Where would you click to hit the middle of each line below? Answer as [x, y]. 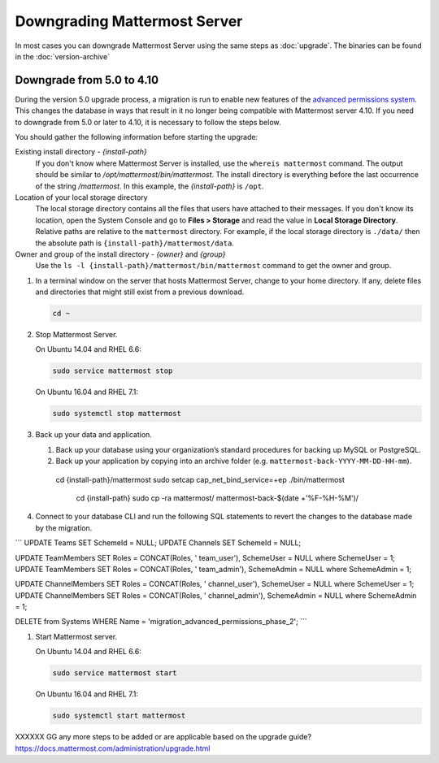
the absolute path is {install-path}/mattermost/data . [135, 243]
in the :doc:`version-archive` [62, 56]
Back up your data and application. [93, 435]
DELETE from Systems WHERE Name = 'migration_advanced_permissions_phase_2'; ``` [161, 622]
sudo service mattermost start [115, 673]
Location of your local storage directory [81, 197]
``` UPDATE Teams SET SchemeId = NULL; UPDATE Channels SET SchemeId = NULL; [158, 543]
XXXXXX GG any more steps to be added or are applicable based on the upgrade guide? [163, 737]
